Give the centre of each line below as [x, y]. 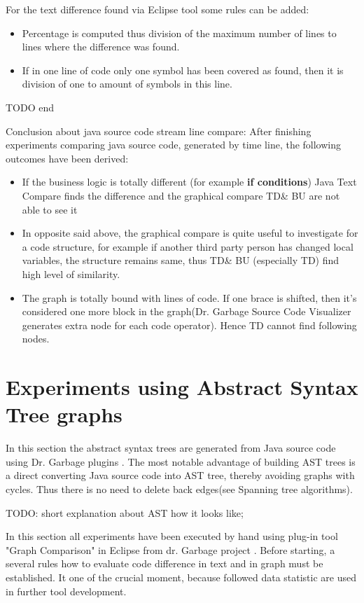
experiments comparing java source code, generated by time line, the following [174, 145]
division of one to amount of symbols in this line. [127, 84]
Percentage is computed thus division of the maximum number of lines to [179, 33]
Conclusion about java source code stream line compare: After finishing [159, 131]
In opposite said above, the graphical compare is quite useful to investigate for [190, 233]
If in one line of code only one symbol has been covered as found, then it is [183, 70]
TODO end [30, 107]
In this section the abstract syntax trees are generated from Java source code [171, 448]
